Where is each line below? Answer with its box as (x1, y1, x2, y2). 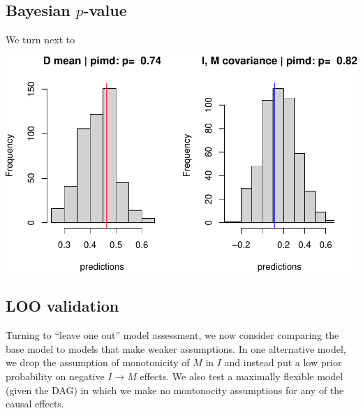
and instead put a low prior (224, 355, 342, 370)
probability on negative (6, 368, 105, 383)
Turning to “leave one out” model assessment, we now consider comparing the (6, 328, 339, 342)
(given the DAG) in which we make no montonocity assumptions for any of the (6, 382, 344, 397)
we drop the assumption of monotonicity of (6, 355, 190, 370)
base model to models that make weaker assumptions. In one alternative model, (6, 341, 346, 356)
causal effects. (6, 396, 64, 411)
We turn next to (6, 32, 75, 47)
